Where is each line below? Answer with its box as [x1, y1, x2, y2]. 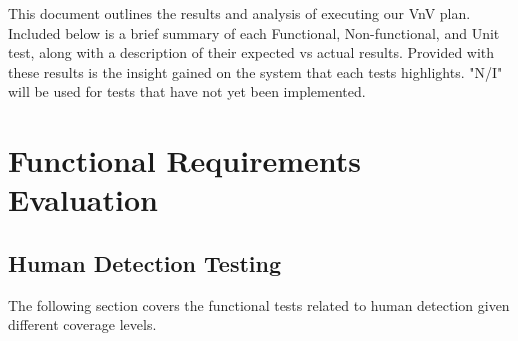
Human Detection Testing [8, 247, 281, 278]
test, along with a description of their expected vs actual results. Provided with [8, 42, 495, 63]
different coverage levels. [8, 314, 157, 335]
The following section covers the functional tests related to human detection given [8, 294, 510, 315]
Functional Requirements [8, 140, 361, 181]
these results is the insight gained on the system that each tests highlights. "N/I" [8, 61, 503, 82]
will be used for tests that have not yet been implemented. [8, 81, 366, 102]
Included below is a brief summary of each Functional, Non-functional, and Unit [8, 22, 500, 43]
